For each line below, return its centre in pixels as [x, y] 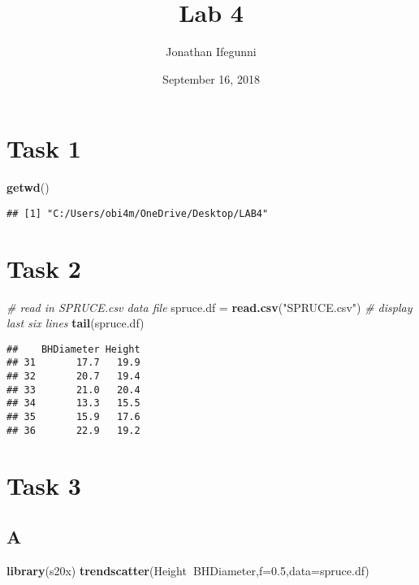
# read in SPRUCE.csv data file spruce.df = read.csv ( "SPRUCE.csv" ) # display [209, 307]
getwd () [28, 187]
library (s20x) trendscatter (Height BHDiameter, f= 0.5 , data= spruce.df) [188, 570]
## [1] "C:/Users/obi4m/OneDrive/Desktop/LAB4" [138, 213]
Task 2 [44, 268]
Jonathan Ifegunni [211, 52]
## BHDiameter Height [73, 349]
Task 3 [44, 485]
